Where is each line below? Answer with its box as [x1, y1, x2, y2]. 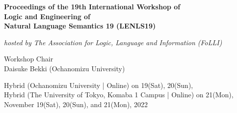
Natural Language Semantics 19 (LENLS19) [4, 21, 156, 31]
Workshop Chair [4, 54, 53, 64]
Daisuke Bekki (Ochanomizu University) [4, 63, 125, 73]
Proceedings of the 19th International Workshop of [4, 1, 181, 11]
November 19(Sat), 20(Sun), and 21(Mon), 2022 [4, 99, 148, 109]
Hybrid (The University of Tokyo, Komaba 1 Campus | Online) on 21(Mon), [4, 89, 234, 100]
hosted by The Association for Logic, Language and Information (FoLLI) [4, 37, 222, 47]
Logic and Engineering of [4, 11, 91, 21]
